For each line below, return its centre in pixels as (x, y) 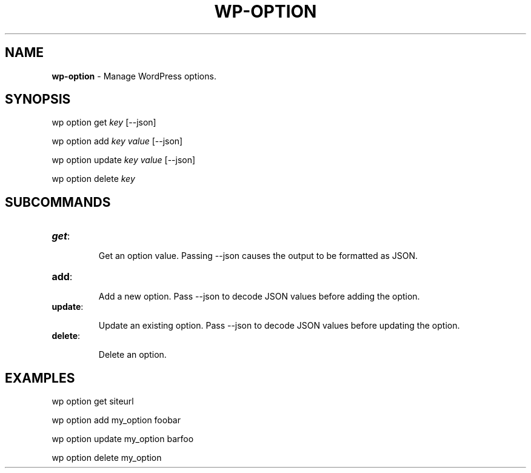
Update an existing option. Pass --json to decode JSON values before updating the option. (279, 326)
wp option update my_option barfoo (123, 439)
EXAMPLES (40, 378)
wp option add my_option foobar (116, 420)
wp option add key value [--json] (117, 141)
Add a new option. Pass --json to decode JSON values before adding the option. (259, 297)
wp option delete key (93, 179)
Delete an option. (132, 355)
